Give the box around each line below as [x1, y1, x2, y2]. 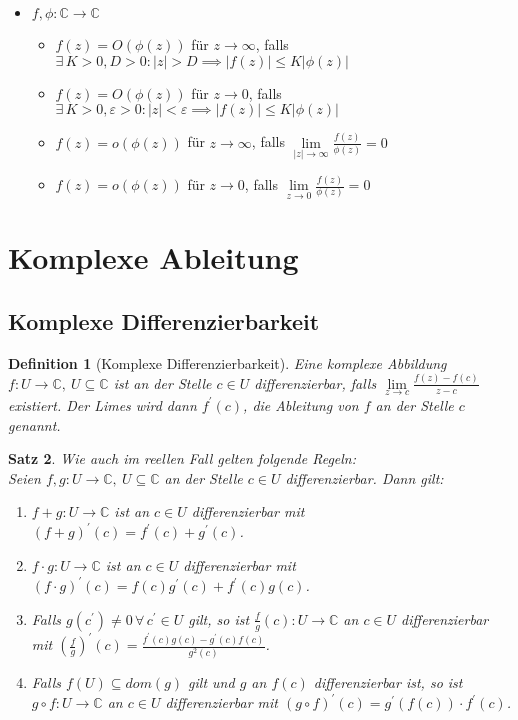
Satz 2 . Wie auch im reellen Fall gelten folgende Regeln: [8, 448, 357, 469]
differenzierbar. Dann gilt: [285, 467, 444, 488]
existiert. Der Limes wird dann [8, 394, 197, 415]
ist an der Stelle [113, 372, 212, 393]
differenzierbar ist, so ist [313, 672, 463, 693]
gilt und [188, 672, 235, 693]
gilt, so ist [188, 608, 250, 629]
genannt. [8, 414, 61, 435]
